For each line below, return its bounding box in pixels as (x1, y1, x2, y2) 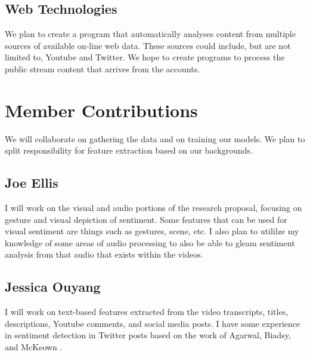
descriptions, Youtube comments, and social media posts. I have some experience (5, 317, 300, 329)
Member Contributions (5, 97, 198, 122)
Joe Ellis (5, 173, 58, 192)
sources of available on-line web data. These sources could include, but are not (5, 39, 291, 51)
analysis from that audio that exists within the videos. (5, 248, 203, 261)
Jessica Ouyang (5, 277, 101, 296)
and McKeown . (5, 341, 63, 353)
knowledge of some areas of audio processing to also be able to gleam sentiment (5, 236, 295, 249)
